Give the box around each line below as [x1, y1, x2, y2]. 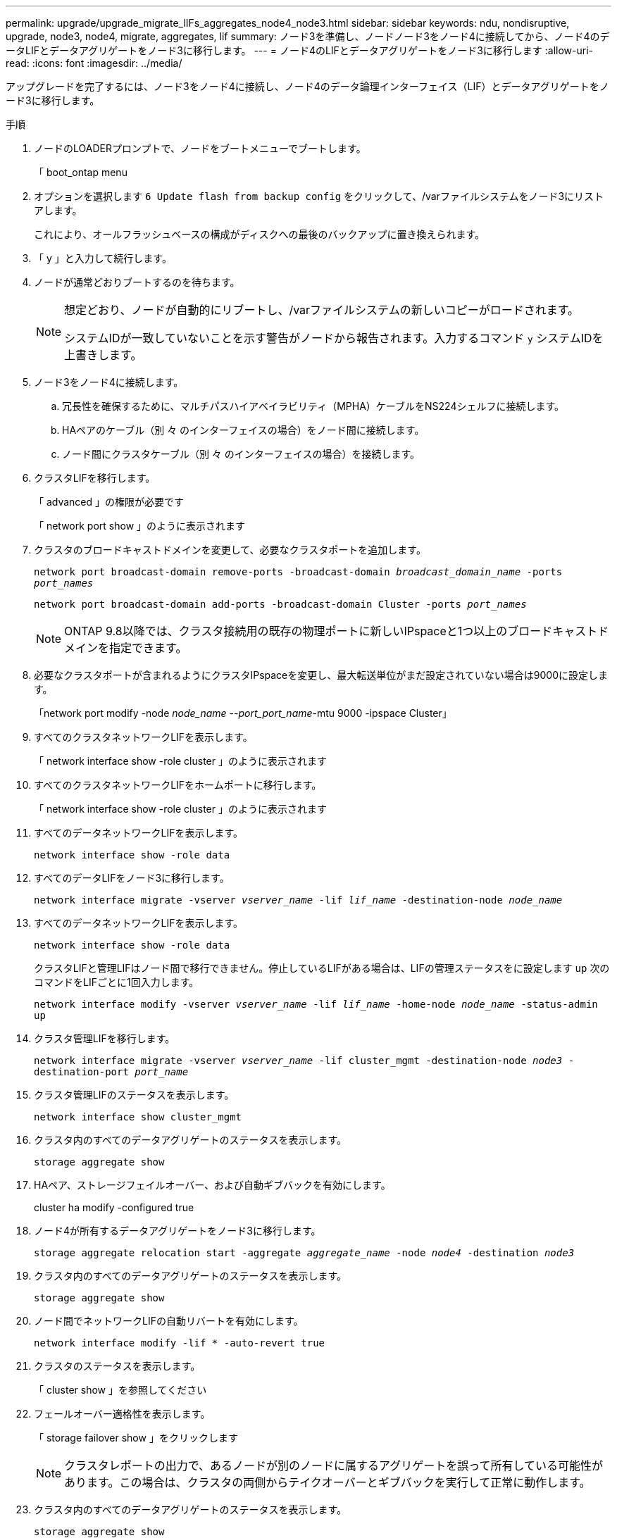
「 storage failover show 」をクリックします [34, 1432, 238, 1444]
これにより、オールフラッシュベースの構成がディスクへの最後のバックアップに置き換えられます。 [34, 228, 485, 240]
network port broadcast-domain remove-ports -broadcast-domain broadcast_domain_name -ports [34, 566, 563, 577]
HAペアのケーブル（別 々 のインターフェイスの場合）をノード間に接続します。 [62, 424, 425, 436]
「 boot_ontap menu [34, 166, 127, 178]
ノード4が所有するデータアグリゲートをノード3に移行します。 [34, 1225, 321, 1237]
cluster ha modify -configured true [34, 1201, 194, 1213]
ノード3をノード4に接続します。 [34, 376, 184, 388]
